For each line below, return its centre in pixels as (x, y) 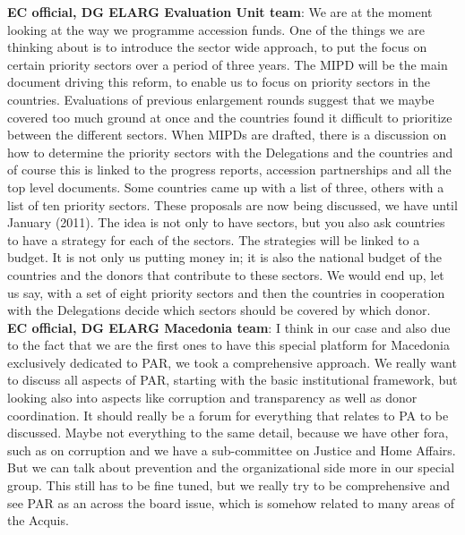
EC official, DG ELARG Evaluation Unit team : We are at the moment (220, 12)
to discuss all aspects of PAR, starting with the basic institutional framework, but (232, 380)
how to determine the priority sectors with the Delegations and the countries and (230, 152)
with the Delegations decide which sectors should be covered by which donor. (219, 310)
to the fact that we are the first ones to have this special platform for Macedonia (228, 345)
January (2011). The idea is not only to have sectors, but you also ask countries (226, 222)
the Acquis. (38, 520)
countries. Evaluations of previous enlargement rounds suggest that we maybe (221, 99)
